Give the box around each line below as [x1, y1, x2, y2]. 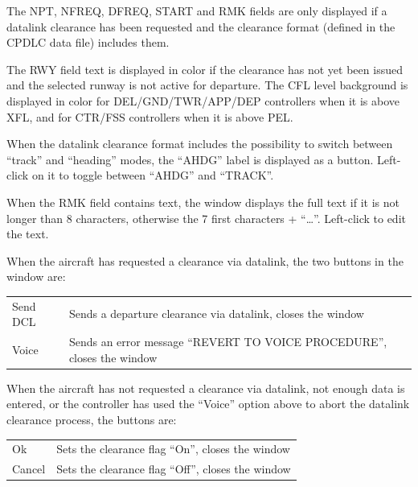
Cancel [12, 460, 46, 477]
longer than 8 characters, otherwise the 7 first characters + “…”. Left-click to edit [6, 209, 406, 226]
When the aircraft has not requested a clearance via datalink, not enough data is [6, 379, 405, 396]
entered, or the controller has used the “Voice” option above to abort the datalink [6, 395, 410, 412]
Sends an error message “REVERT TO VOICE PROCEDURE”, [68, 333, 387, 350]
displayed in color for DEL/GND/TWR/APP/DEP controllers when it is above [6, 92, 400, 109]
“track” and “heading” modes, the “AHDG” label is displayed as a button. [6, 151, 374, 167]
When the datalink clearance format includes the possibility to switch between [6, 135, 393, 152]
